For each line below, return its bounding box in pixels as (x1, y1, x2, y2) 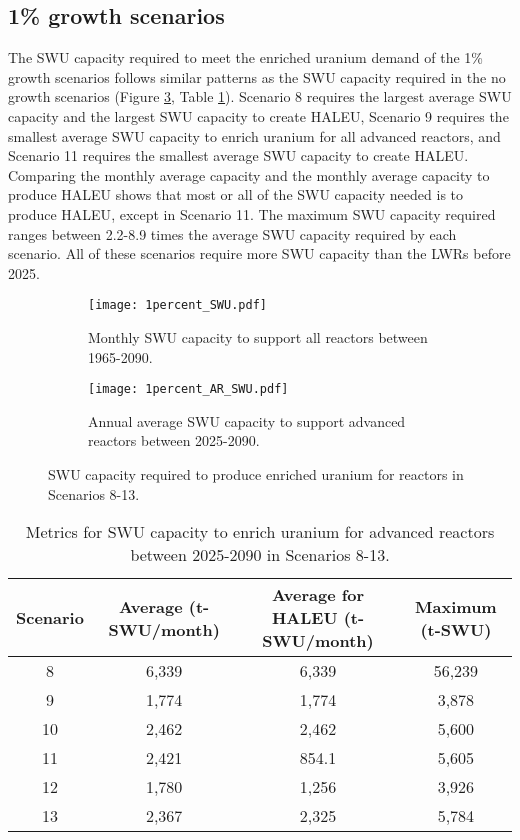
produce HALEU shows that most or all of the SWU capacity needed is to (8, 184, 464, 205)
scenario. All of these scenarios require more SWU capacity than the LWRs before (8, 243, 511, 264)
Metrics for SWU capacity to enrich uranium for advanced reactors (25, 520, 495, 544)
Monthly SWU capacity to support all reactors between (88, 326, 428, 347)
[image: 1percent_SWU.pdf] (88, 298, 267, 313)
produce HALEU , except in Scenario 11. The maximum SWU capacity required (8, 203, 496, 224)
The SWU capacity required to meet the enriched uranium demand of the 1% (8, 47, 483, 68)
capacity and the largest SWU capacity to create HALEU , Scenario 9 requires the (8, 105, 509, 126)
